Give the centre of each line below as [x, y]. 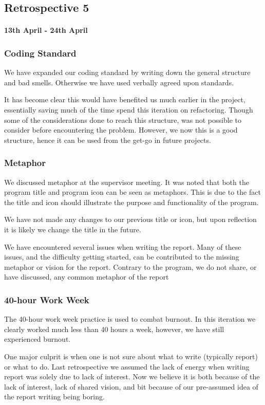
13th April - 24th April [46, 30]
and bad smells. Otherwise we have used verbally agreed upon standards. [119, 82]
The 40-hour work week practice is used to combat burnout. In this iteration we [130, 319]
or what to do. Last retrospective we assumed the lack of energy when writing [127, 366]
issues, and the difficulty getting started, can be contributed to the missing [122, 257]
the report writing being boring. [54, 397]
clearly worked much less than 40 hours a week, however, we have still [114, 329]
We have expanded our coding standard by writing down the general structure [127, 72]
